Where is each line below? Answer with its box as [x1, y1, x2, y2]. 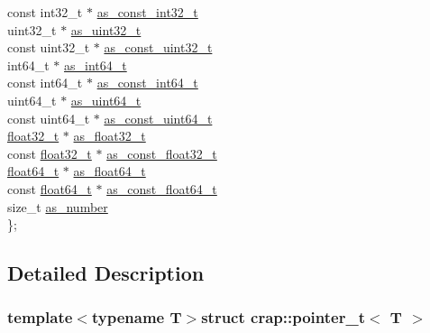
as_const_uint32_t [104, 38, 213, 57]
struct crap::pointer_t [201, 306, 365, 328]
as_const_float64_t [106, 179, 217, 198]
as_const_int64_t [96, 73, 198, 92]
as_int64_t [64, 55, 127, 74]
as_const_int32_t [96, 3, 198, 21]
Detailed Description [7, 259, 205, 287]
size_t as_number [7, 197, 108, 216]
